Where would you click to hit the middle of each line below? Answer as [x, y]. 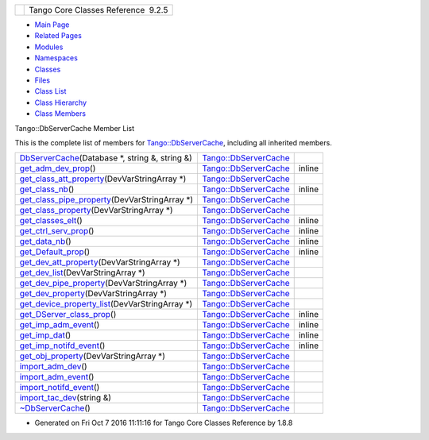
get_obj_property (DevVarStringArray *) [93, 356]
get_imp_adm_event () [60, 325]
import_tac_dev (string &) [65, 398]
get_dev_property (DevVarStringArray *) [93, 294]
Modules [49, 47]
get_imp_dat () [45, 335]
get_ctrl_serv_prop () [57, 231]
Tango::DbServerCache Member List [75, 128]
